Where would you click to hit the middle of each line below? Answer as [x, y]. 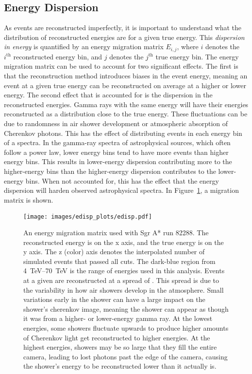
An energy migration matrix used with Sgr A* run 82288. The [116, 232]
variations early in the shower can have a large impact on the [114, 299]
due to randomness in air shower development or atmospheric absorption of [116, 123]
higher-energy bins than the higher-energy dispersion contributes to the [110, 171]
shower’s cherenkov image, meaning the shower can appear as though [126, 309]
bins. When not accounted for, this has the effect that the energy [122, 180]
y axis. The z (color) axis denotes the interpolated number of [114, 252]
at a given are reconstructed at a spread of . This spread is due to [121, 280]
